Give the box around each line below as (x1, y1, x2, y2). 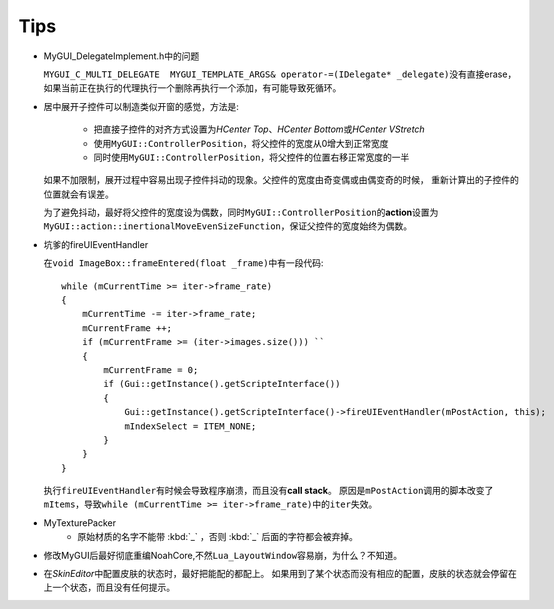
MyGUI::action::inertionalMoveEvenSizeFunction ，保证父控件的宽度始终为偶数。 (43, 220, 413, 232)
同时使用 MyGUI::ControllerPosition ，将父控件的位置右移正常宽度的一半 (93, 151, 410, 163)
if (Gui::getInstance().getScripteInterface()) (103, 378, 341, 390)
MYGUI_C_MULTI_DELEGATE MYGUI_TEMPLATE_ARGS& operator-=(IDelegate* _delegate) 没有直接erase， (43, 68, 517, 80)
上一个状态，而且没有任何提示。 (43, 581, 175, 594)
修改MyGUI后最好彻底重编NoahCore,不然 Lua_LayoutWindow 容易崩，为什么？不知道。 (43, 549, 403, 561)
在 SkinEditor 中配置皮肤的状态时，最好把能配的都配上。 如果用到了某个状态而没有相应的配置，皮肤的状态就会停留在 (43, 568, 517, 580)
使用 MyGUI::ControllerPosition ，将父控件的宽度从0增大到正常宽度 (93, 137, 389, 149)
